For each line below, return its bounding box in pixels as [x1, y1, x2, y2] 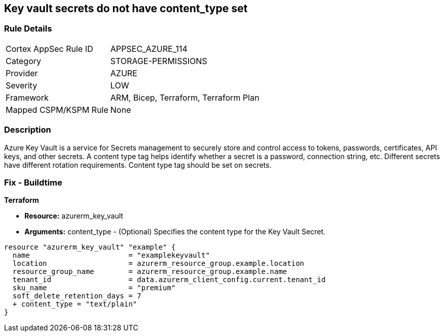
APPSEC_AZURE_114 [110, 43, 188, 54]
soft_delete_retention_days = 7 [12, 292, 141, 300]
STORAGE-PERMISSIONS [110, 55, 208, 66]
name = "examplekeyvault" [12, 251, 210, 260]
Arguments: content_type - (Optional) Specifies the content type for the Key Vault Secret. [24, 227, 325, 236]
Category [6, 55, 41, 66]
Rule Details [4, 23, 52, 34]
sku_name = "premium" [12, 284, 176, 292]
